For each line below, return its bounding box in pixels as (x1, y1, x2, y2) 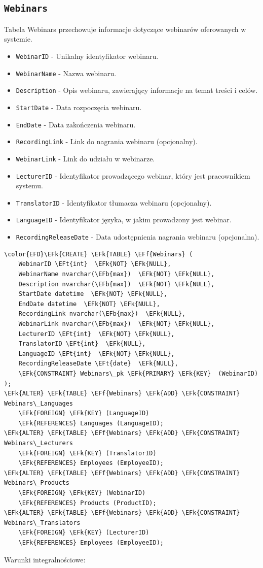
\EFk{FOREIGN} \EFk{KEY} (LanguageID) (18, 410, 149, 417)
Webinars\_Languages (4, 399, 73, 407)
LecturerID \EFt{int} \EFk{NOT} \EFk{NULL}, (18, 330, 175, 338)
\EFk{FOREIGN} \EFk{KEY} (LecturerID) (18, 529, 149, 537)
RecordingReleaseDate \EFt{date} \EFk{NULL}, (18, 360, 178, 367)
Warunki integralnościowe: (4, 554, 86, 564)
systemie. (4, 34, 32, 44)
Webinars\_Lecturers (4, 440, 73, 447)
